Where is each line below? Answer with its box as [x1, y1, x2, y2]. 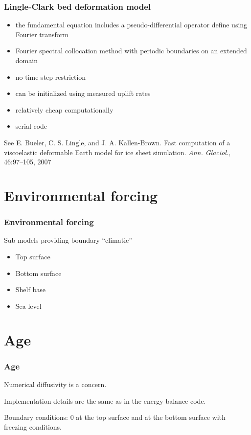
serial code [15, 121, 47, 131]
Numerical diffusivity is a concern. [4, 379, 107, 389]
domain [15, 55, 38, 65]
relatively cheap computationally [15, 104, 114, 114]
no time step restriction [15, 71, 86, 82]
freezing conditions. [4, 421, 62, 432]
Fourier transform [15, 29, 68, 39]
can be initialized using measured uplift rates [15, 88, 151, 98]
